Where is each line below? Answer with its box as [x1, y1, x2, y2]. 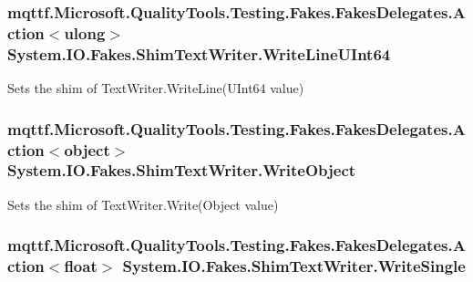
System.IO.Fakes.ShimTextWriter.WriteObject [7, 159, 356, 182]
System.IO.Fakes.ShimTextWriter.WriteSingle [122, 255, 466, 277]
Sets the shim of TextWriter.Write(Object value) [7, 194, 279, 214]
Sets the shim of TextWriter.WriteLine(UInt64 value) [7, 78, 304, 98]
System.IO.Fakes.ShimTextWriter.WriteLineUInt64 [7, 42, 391, 65]
